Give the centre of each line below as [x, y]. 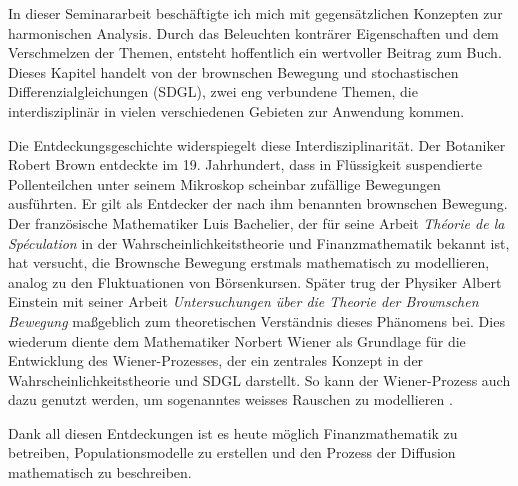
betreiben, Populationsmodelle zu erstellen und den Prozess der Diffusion [232, 452]
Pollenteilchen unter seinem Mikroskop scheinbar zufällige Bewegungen [224, 183]
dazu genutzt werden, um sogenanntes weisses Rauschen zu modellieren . [230, 399]
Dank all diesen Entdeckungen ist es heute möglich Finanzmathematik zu [233, 432]
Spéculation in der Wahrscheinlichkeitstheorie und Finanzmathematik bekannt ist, [259, 242]
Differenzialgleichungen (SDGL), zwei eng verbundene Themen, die [213, 91]
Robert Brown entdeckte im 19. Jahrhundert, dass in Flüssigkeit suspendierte [245, 164]
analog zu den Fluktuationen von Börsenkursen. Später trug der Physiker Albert [255, 281]
